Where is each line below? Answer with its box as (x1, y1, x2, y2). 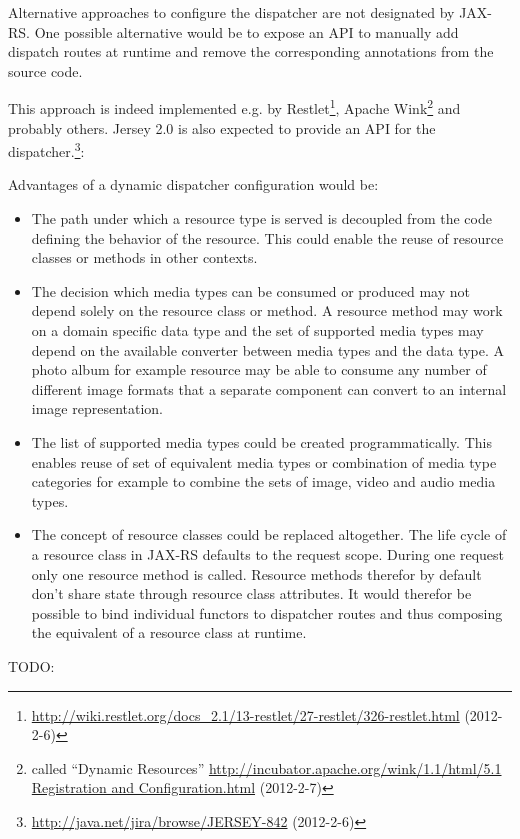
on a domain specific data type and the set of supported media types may (31, 320, 484, 341)
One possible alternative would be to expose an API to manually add (34, 21, 459, 42)
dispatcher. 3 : (8, 138, 85, 161)
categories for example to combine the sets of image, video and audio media (31, 471, 496, 492)
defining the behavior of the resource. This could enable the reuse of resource (31, 227, 504, 248)
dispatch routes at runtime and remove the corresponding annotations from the (8, 41, 494, 62)
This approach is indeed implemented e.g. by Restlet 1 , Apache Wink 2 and (8, 95, 461, 119)
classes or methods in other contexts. (31, 247, 258, 268)
